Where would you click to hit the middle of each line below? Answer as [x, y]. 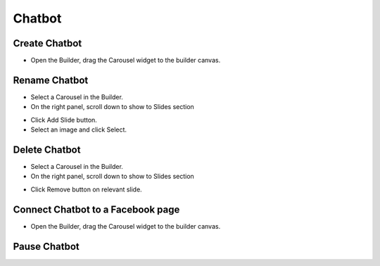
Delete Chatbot [47, 150]
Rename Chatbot [51, 80]
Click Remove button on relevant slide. [86, 189]
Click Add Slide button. [64, 120]
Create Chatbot [47, 43]
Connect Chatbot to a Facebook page [96, 209]
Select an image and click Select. [78, 129]
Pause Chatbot [46, 246]
